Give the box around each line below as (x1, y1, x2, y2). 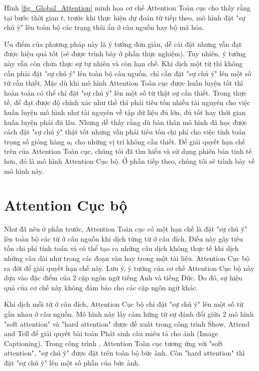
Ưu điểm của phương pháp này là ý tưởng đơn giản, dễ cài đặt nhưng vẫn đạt (4, 38, 242, 49)
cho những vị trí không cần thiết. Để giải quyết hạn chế (75, 136, 246, 146)
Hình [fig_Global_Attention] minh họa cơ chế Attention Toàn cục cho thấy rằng (4, 2, 251, 12)
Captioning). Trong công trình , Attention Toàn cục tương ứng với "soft (4, 338, 223, 348)
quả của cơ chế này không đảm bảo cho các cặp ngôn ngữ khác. (4, 282, 198, 292)
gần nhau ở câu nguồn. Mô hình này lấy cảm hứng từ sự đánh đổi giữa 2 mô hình (4, 308, 254, 319)
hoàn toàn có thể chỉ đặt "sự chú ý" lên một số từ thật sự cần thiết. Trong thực (4, 87, 247, 98)
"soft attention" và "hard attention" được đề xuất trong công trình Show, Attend (4, 318, 250, 329)
